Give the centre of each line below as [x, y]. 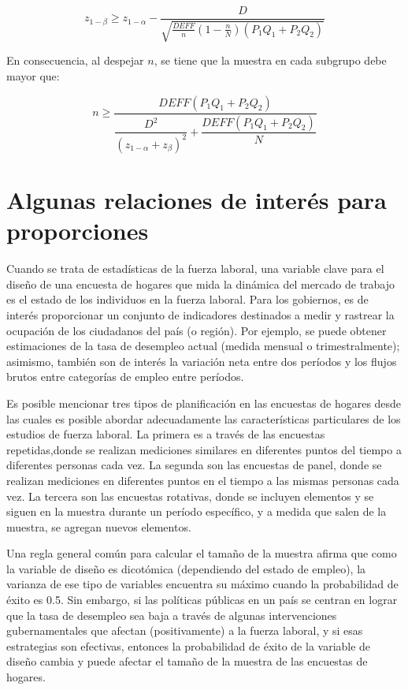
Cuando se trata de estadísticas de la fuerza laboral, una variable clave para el [195, 269]
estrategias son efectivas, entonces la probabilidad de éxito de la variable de [189, 645]
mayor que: [33, 76]
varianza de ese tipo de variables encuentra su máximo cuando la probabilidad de [202, 584]
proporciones [78, 231]
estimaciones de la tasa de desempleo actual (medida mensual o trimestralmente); [203, 346]
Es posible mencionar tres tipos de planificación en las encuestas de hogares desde [204, 403]
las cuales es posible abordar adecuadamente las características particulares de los [204, 418]
